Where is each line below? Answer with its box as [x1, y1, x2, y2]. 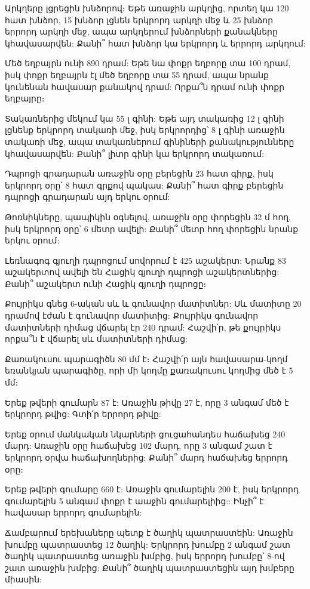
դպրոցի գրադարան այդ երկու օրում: [5, 190, 170, 203]
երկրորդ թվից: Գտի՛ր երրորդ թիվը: [5, 408, 161, 420]
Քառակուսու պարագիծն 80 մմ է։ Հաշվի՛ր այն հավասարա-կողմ [5, 352, 288, 365]
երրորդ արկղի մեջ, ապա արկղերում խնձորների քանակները [5, 25, 278, 38]
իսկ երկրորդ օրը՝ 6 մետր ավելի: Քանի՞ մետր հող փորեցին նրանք [5, 222, 299, 235]
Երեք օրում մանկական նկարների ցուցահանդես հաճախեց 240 [5, 427, 286, 440]
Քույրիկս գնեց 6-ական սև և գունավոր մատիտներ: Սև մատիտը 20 [5, 297, 302, 310]
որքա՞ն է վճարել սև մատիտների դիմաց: [5, 332, 188, 345]
